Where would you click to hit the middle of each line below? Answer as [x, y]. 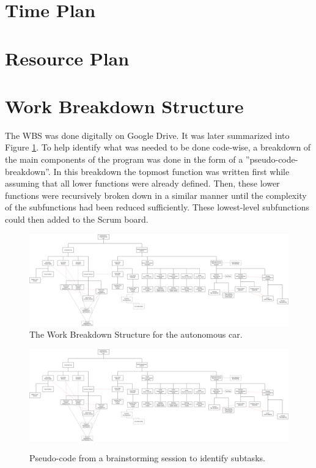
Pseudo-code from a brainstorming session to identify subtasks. [147, 458]
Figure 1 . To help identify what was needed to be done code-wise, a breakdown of [158, 147]
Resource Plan [67, 58]
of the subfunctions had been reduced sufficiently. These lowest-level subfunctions [157, 207]
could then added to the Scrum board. [77, 219]
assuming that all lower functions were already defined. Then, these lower [142, 183]
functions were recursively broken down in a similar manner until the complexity [156, 195]
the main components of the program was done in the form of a [124, 159]
